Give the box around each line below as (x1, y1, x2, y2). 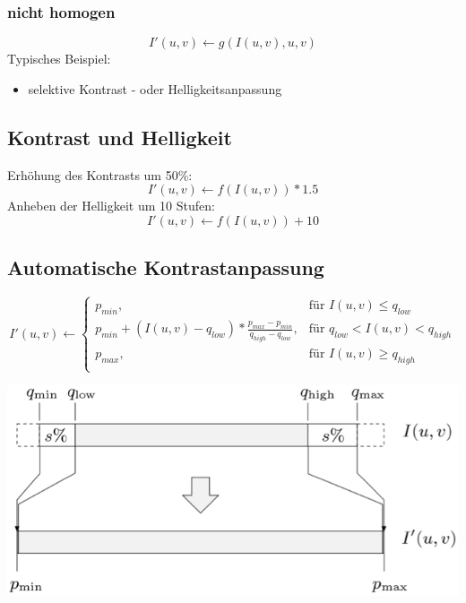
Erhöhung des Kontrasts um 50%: (7, 165, 193, 184)
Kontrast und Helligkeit (7, 123, 232, 151)
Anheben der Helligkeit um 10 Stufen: (7, 196, 215, 215)
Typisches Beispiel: (7, 49, 111, 68)
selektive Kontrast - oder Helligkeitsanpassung (28, 79, 282, 98)
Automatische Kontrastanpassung (7, 254, 324, 281)
